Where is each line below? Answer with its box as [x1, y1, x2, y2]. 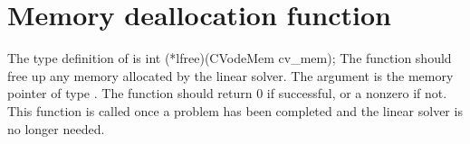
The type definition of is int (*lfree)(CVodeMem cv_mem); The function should [7, 49, 452, 67]
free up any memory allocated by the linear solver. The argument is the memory [7, 66, 454, 85]
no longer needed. [7, 119, 105, 138]
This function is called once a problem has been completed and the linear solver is [7, 101, 463, 120]
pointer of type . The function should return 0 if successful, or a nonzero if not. [7, 84, 447, 103]
